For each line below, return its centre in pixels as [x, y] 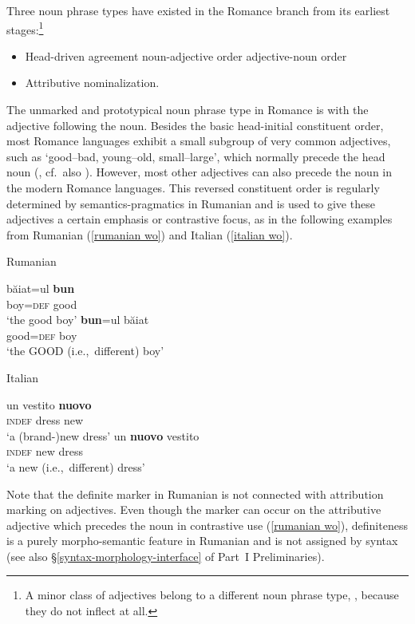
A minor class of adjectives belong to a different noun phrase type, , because [212, 595]
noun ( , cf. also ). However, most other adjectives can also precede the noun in [200, 172]
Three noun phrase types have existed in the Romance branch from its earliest [198, 10]
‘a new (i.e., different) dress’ [76, 466]
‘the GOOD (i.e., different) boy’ [85, 351]
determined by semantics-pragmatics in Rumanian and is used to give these [191, 203]
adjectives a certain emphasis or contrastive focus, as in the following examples [200, 219]
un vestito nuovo [49, 404]
